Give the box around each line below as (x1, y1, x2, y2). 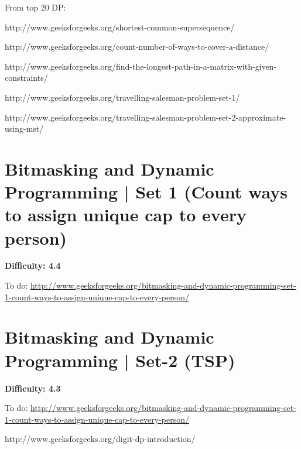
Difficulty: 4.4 (5, 259, 61, 272)
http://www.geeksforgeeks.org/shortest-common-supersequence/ (5, 20, 235, 33)
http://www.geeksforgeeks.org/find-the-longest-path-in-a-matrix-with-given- (5, 60, 277, 72)
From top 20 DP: (5, 1, 66, 13)
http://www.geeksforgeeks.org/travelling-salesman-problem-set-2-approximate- (5, 111, 286, 123)
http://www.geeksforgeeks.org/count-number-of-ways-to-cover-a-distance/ (5, 40, 269, 53)
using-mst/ (5, 122, 44, 135)
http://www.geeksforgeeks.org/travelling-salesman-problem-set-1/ (5, 91, 240, 103)
